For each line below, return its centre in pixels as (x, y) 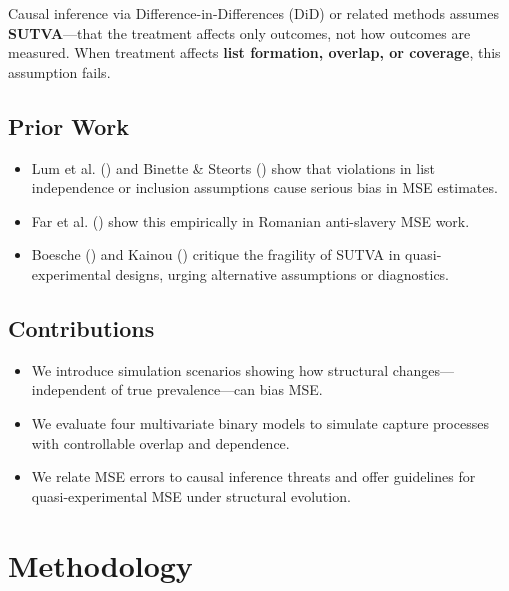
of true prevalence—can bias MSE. (217, 389)
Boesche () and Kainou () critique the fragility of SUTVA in (216, 254)
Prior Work (68, 125)
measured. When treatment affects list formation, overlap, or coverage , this (254, 52)
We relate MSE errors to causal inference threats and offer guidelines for (253, 476)
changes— (423, 369)
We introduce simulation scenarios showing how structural (210, 369)
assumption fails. (59, 71)
